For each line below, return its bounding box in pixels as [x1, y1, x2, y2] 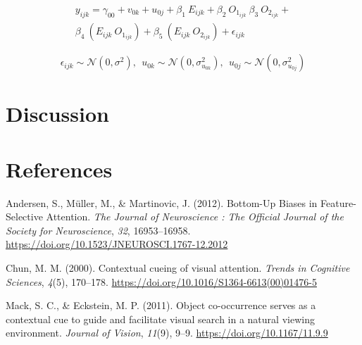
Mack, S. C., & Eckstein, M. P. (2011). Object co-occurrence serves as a [6, 298, 316, 313]
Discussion [6, 99, 109, 128]
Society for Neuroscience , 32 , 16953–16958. [6, 222, 191, 237]
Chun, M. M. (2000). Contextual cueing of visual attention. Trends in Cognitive [6, 261, 350, 275]
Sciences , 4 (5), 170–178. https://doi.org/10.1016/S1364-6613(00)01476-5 [6, 274, 317, 289]
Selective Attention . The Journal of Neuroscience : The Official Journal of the [6, 209, 344, 224]
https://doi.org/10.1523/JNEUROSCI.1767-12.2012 [6, 237, 228, 251]
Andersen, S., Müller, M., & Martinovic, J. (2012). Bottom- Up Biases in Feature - [6, 195, 356, 210]
